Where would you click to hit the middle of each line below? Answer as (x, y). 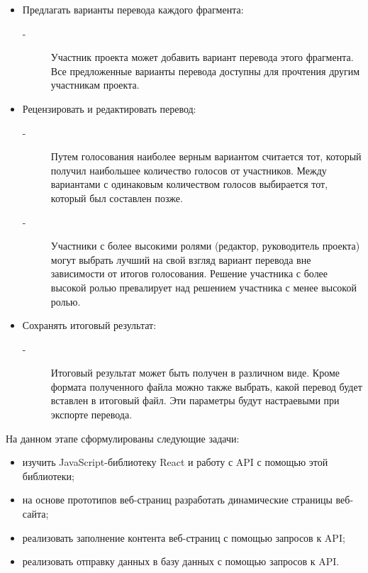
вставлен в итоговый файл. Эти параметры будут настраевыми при (195, 400)
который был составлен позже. (117, 198)
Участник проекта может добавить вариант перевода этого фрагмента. (202, 57)
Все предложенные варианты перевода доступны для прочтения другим (205, 71)
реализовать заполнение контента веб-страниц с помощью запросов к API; (184, 537)
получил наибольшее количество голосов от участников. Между (189, 170)
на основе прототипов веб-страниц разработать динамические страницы (177, 500)
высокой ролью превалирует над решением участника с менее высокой (203, 287)
